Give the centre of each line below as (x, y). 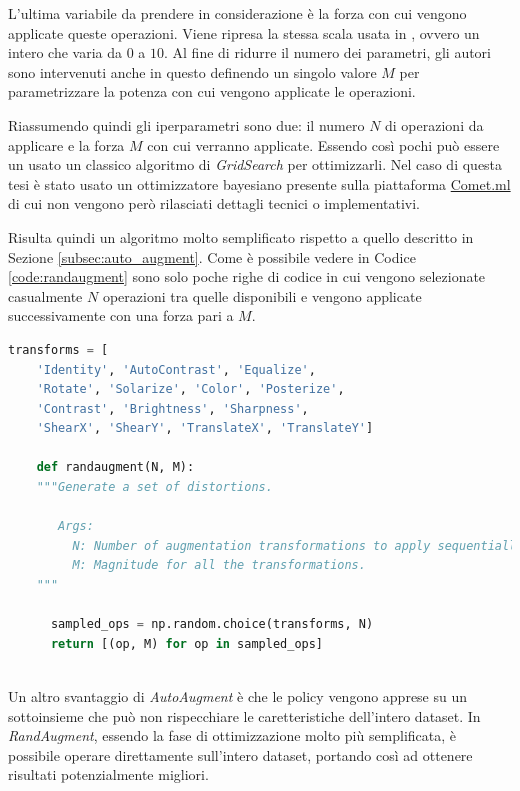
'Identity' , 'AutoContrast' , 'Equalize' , (176, 369)
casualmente (45, 295)
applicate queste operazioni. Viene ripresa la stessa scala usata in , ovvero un (244, 32)
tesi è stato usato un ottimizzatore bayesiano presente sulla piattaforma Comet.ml (259, 183)
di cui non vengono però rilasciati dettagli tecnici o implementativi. (214, 203)
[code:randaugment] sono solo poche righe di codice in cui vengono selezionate (247, 276)
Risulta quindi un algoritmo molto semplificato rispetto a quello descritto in (241, 236)
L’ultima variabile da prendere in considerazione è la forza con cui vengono (237, 13)
